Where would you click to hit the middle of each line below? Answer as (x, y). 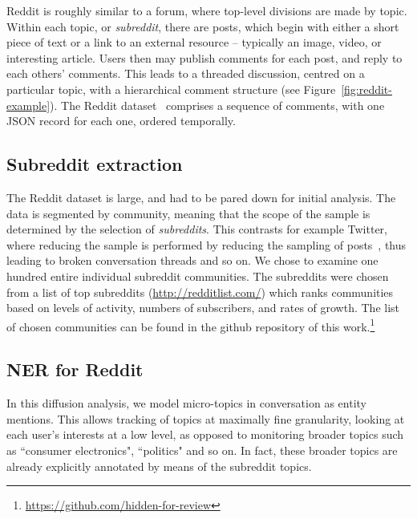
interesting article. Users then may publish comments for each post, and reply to (204, 57)
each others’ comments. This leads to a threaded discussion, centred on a (186, 73)
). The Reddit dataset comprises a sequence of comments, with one (217, 105)
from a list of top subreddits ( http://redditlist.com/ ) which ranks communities (200, 292)
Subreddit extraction (95, 164)
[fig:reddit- (366, 89)
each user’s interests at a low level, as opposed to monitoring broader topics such (205, 434)
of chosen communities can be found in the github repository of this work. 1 (191, 325)
